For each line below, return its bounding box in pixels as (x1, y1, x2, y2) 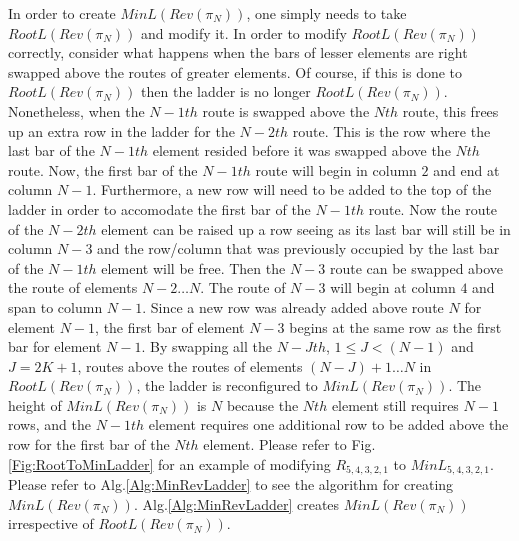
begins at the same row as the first (289, 316, 502, 337)
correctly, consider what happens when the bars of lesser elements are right (8, 42, 468, 63)
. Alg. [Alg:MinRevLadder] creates (133, 493, 340, 514)
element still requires (331, 394, 459, 415)
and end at (433, 159, 500, 180)
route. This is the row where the (292, 120, 491, 141)
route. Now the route (368, 198, 498, 219)
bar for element (8, 336, 102, 357)
